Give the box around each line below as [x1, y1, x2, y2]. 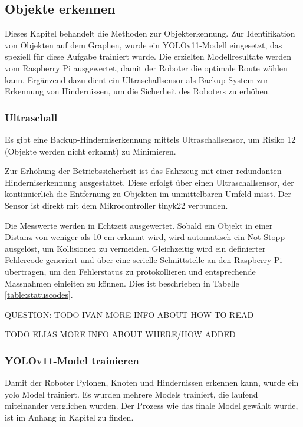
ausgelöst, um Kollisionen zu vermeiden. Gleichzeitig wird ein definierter [5, 242, 266, 254]
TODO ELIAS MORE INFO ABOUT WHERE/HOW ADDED [5, 328, 236, 340]
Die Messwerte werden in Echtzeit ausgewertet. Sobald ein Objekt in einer [5, 219, 273, 231]
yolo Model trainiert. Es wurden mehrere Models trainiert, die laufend [5, 387, 258, 400]
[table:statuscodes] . [5, 288, 73, 301]
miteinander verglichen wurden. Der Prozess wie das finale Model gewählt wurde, [5, 399, 298, 412]
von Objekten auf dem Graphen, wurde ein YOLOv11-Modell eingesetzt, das [5, 38, 282, 51]
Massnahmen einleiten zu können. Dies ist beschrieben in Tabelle [5, 277, 239, 289]
